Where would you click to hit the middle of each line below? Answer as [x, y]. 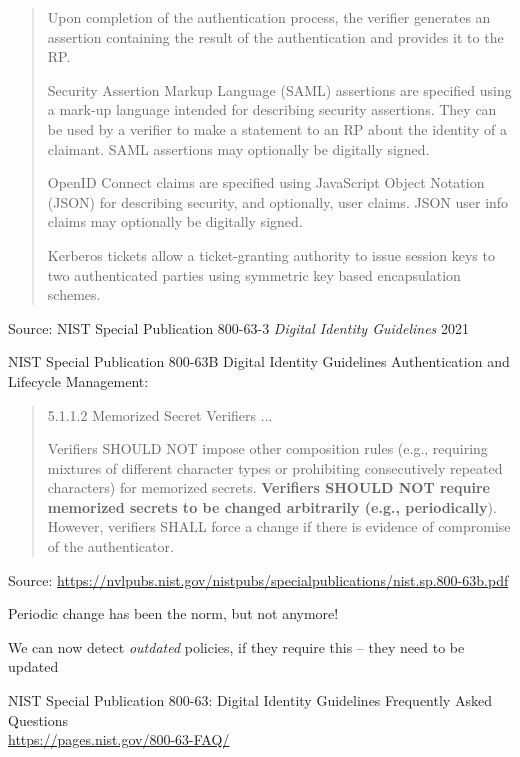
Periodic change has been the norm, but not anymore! [173, 613]
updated [33, 666]
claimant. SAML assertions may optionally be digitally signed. [238, 148]
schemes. [74, 294]
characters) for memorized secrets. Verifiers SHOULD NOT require [268, 487]
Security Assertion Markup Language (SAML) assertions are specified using [279, 89]
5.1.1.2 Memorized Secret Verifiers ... [160, 414]
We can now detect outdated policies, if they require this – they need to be [236, 646]
